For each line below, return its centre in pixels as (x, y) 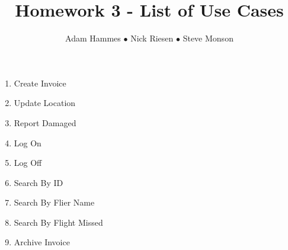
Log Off (28, 163)
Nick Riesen (152, 38)
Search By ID (39, 182)
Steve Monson (208, 38)
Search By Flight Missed (58, 222)
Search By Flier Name (54, 202)
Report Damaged (45, 122)
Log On (28, 142)
